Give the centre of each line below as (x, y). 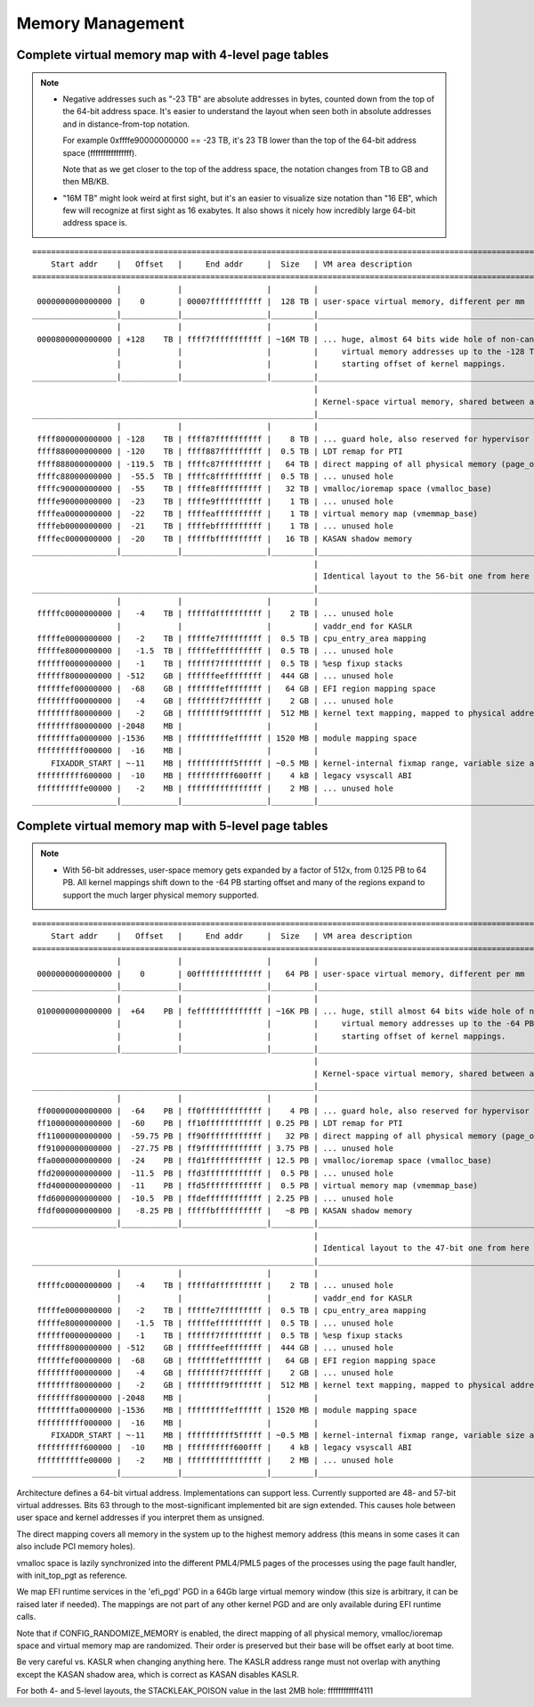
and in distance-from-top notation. (126, 124)
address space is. (95, 223)
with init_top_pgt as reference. (72, 1575)
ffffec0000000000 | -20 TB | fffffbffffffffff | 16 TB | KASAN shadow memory (225, 538)
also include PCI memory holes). (76, 1547)
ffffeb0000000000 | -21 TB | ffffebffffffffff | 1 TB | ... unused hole (215, 526)
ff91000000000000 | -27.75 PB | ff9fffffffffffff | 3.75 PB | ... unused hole (215, 1149)
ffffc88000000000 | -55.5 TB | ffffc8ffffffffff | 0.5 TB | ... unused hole (215, 476)
